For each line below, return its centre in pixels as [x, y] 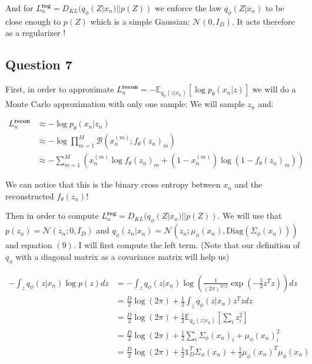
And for [19, 8]
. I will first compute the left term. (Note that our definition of [187, 245]
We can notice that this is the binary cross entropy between [113, 184]
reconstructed [30, 196]
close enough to [33, 21]
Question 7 [39, 64]
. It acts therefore [263, 21]
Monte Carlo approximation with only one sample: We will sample [125, 104]
